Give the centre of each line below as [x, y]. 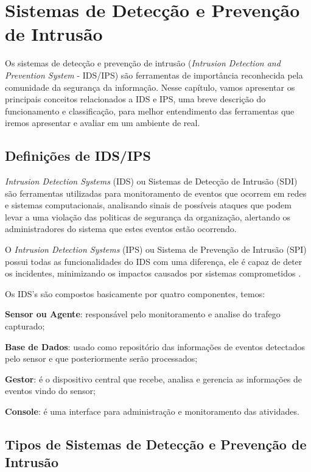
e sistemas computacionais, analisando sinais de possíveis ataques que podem [148, 205]
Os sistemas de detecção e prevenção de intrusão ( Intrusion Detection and [143, 63]
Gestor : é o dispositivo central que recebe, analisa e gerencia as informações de [154, 379]
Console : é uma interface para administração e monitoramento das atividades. [152, 411]
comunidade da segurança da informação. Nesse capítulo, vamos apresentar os [150, 87]
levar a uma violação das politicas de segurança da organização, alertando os [148, 217]
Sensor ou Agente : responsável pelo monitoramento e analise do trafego [143, 314]
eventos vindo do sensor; [50, 391]
